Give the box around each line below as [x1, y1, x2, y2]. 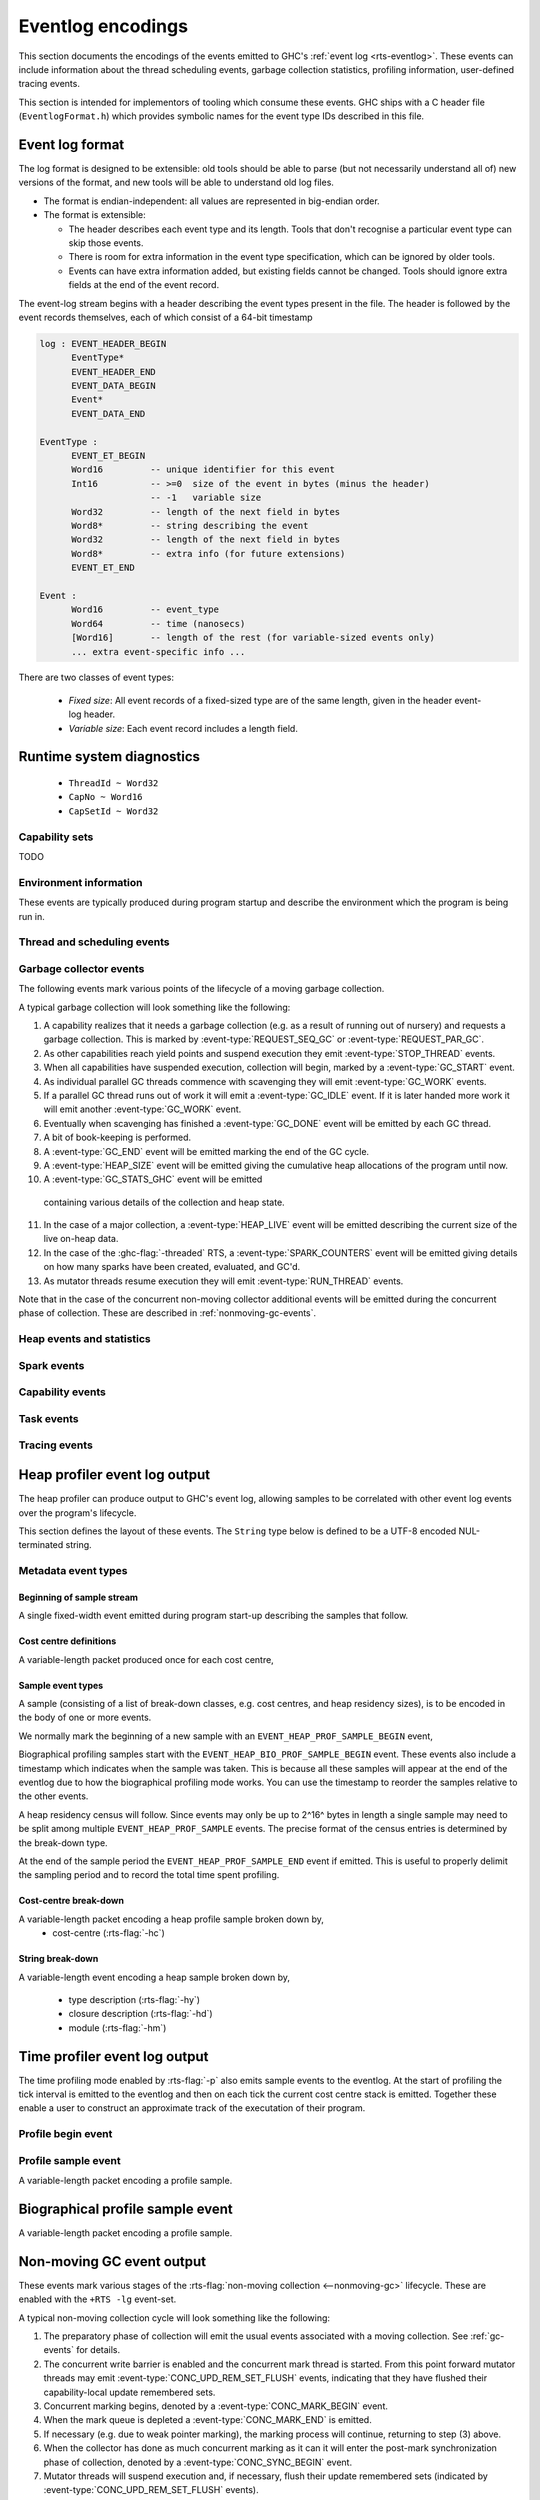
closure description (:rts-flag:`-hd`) [68, 2008, 214, 2020]
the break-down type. [18, 1836, 109, 1849]
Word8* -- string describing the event [71, 520, 309, 531]
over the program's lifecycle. [18, 1506, 137, 1519]
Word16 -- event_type [71, 604, 220, 615]
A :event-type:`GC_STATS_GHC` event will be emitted [43, 1173, 263, 1185]
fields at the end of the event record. [68, 279, 220, 291]
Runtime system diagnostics [18, 748, 200, 765]
